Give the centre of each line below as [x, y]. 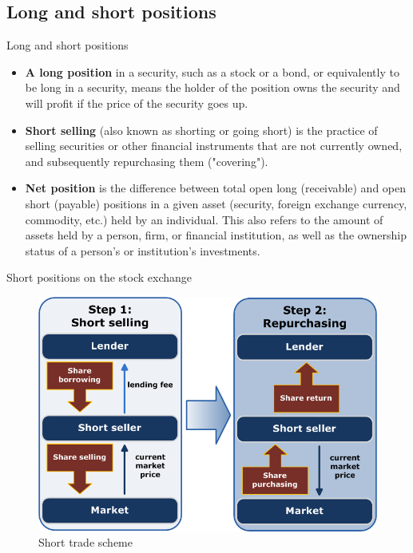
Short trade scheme [85, 542]
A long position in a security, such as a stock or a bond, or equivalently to [212, 71]
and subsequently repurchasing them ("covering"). [147, 161]
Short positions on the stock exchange [99, 277]
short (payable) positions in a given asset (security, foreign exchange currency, [216, 203]
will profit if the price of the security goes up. [137, 103]
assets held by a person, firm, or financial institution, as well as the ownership [216, 235]
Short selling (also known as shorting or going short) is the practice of [201, 130]
